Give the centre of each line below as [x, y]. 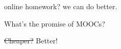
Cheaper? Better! [31, 41]
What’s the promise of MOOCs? [55, 23]
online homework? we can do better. [61, 6]
